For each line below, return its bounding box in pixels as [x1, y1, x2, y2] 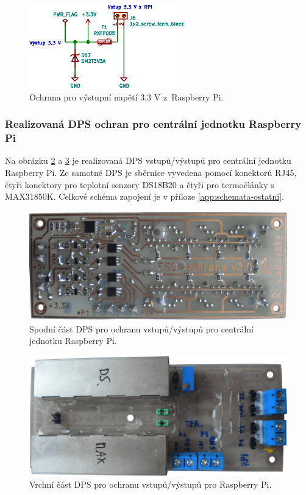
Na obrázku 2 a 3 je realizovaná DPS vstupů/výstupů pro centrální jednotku [5, 154, 291, 167]
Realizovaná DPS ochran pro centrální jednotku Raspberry [5, 116, 302, 132]
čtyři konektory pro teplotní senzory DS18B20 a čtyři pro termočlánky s [5, 178, 274, 191]
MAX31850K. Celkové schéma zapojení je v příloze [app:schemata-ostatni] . [5, 190, 284, 203]
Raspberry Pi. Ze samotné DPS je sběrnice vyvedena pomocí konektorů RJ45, [5, 166, 297, 179]
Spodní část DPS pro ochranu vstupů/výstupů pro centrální [29, 322, 254, 335]
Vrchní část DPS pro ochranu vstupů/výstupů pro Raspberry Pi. [29, 478, 272, 491]
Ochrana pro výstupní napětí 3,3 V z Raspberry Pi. [29, 90, 224, 103]
